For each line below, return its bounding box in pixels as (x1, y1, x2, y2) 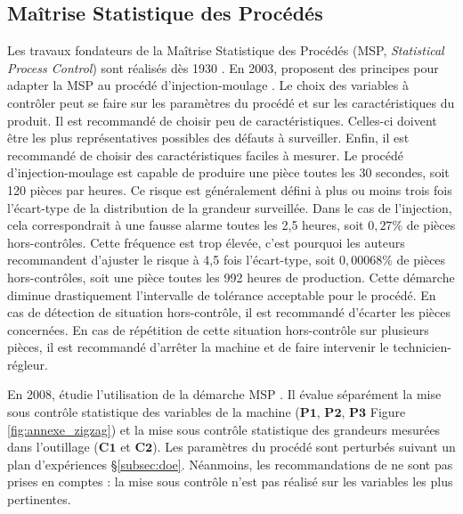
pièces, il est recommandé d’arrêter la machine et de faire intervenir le (7, 338, 389, 356)
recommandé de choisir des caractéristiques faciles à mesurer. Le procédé (7, 145, 403, 164)
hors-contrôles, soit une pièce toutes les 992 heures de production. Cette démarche (7, 267, 455, 286)
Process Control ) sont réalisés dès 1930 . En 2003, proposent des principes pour (7, 58, 439, 77)
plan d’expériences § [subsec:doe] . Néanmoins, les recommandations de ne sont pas (7, 454, 453, 473)
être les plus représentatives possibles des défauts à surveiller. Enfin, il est (7, 128, 410, 147)
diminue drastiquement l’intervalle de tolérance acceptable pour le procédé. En (7, 285, 436, 304)
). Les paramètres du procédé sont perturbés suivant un (152, 437, 456, 456)
